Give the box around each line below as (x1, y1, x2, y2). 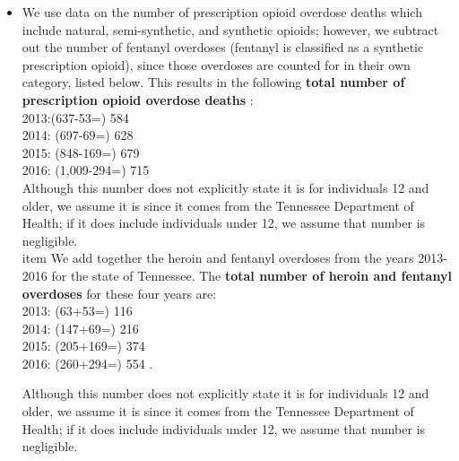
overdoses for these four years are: (22, 283, 217, 302)
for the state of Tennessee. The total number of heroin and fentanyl (51, 265, 452, 284)
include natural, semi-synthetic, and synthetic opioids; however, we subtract (22, 20, 439, 39)
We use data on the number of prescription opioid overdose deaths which (22, 3, 422, 21)
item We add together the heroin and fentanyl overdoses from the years (22, 248, 414, 267)
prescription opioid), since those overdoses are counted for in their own (22, 55, 411, 74)
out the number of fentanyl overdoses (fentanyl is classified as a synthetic (22, 38, 424, 57)
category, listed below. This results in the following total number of (22, 73, 405, 91)
